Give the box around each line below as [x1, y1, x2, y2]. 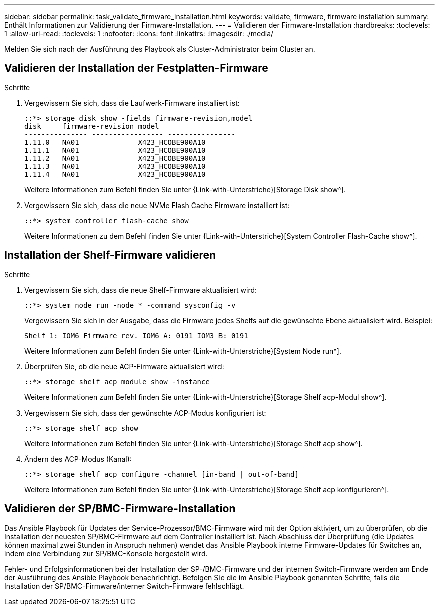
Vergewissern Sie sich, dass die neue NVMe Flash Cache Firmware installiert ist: [24, 200, 290, 210]
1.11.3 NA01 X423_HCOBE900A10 [24, 162, 206, 170]
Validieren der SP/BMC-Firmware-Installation [4, 502, 236, 515]
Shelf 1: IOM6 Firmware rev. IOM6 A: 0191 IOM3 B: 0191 [24, 331, 248, 340]
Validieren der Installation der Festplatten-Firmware [4, 62, 268, 75]
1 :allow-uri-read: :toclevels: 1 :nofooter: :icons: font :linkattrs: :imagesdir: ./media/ [4, 29, 274, 38]
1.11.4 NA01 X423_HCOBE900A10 [24, 170, 206, 178]
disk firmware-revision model [24, 122, 159, 130]
